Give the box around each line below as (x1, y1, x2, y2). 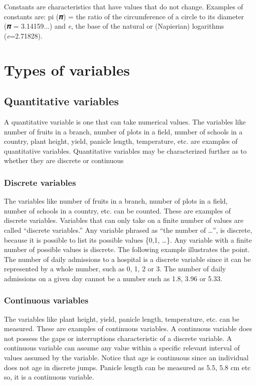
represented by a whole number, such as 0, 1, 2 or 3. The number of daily (4, 263, 226, 274)
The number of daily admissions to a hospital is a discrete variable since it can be (4, 254, 251, 264)
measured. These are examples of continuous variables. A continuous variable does (4, 323, 253, 334)
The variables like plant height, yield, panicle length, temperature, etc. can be (4, 313, 239, 324)
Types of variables (4, 59, 130, 80)
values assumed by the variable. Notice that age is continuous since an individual (4, 352, 249, 363)
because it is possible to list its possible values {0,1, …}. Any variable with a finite (4, 234, 252, 245)
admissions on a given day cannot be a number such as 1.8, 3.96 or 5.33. (4, 273, 222, 283)
